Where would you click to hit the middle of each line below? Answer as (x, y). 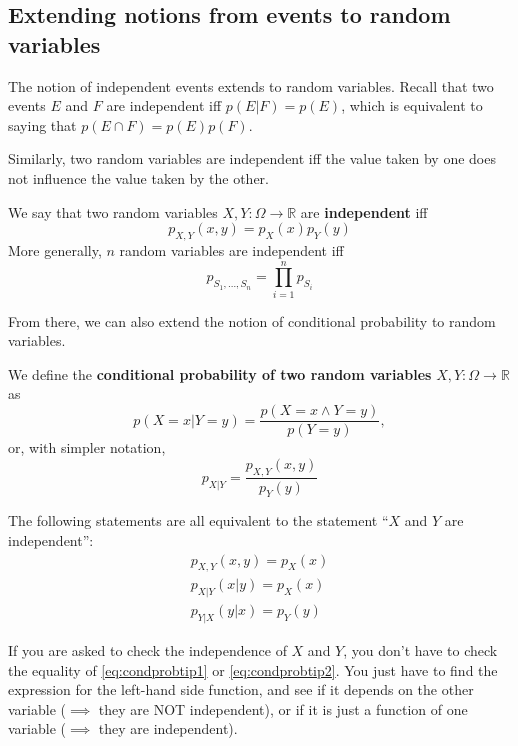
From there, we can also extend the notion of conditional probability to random (252, 320)
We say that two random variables (113, 211)
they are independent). (168, 728)
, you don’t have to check (420, 650)
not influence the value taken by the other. (138, 177)
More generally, (55, 249)
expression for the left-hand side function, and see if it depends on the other (241, 689)
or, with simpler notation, (87, 447)
